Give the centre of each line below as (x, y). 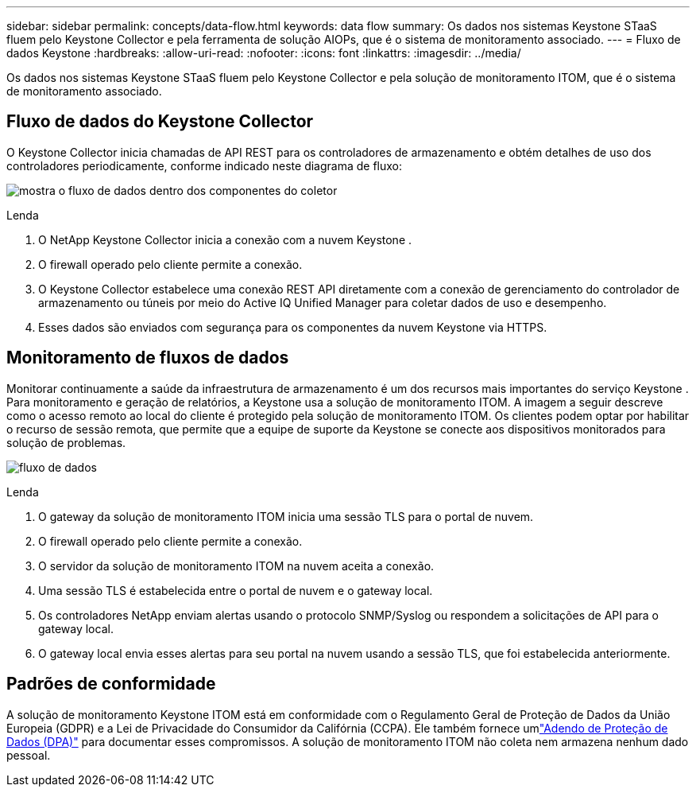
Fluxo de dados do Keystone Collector (160, 122)
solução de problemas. (66, 442)
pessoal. (29, 755)
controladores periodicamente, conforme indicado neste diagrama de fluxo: (205, 165)
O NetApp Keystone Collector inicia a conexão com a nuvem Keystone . (225, 239)
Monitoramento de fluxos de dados (148, 358)
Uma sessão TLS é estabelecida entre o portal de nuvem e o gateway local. (236, 590)
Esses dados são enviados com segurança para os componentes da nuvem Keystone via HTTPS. (293, 327)
